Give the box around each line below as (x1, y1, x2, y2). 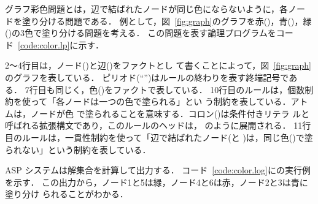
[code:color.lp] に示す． (18, 38, 104, 51)
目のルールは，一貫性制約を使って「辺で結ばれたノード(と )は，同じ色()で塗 (5, 130, 313, 143)
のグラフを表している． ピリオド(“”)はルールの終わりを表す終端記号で (5, 70, 289, 83)
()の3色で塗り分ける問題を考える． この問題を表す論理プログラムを (5, 26, 276, 39)
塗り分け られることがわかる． (5, 187, 128, 200)
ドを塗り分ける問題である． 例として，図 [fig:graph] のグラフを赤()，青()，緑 (5, 14, 312, 27)
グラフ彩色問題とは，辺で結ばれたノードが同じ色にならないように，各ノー (5, 2, 306, 15)
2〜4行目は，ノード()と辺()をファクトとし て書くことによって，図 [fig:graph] (5, 59, 311, 72)
